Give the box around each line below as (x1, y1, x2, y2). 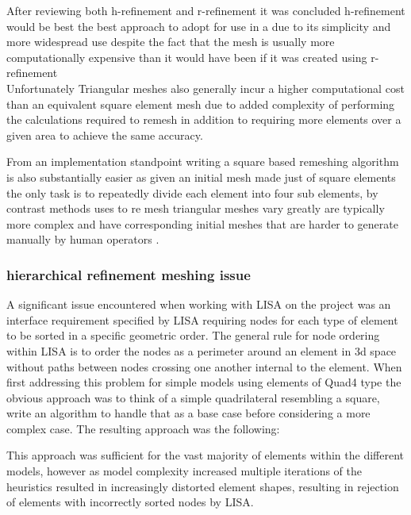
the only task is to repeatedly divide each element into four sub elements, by (6, 184, 378, 201)
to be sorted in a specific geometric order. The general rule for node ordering (6, 327, 380, 344)
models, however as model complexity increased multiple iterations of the (6, 463, 362, 479)
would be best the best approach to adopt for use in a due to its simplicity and (6, 17, 391, 34)
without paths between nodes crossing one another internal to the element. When (6, 358, 402, 375)
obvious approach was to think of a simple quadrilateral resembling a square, (6, 389, 380, 405)
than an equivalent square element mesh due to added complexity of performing (6, 95, 395, 112)
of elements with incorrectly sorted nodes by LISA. (6, 494, 254, 510)
